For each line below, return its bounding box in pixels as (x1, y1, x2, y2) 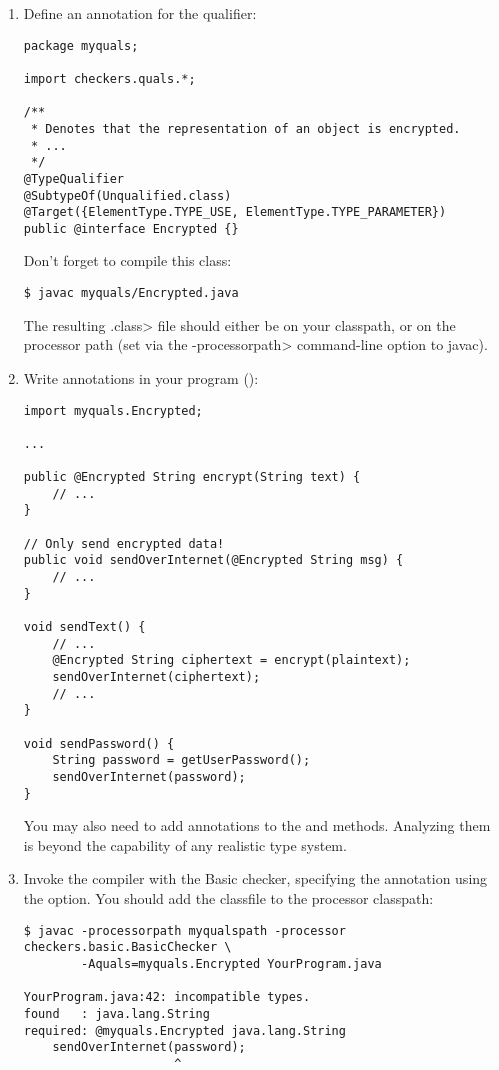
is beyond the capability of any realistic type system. (23, 834, 347, 855)
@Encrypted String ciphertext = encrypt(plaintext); (52, 653, 411, 668)
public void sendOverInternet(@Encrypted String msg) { (23, 553, 404, 568)
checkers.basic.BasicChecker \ (23, 940, 232, 955)
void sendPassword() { (23, 736, 175, 751)
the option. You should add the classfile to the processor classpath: (23, 888, 434, 909)
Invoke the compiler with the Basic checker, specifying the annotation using (23, 868, 488, 889)
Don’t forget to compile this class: (23, 250, 232, 271)
